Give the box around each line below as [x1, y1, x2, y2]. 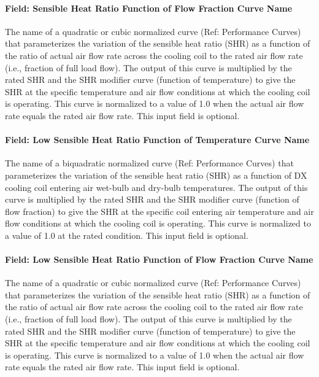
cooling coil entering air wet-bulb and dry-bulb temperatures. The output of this [5, 181, 308, 193]
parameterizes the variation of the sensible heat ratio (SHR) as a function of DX [5, 168, 307, 181]
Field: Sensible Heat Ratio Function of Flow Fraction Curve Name [5, 1, 293, 14]
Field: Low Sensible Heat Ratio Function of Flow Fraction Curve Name [5, 253, 313, 266]
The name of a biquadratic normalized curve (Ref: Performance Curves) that [5, 157, 294, 169]
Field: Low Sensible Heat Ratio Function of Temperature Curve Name [5, 133, 310, 146]
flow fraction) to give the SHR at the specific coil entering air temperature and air [5, 204, 314, 217]
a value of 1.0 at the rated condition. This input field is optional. [5, 228, 248, 241]
